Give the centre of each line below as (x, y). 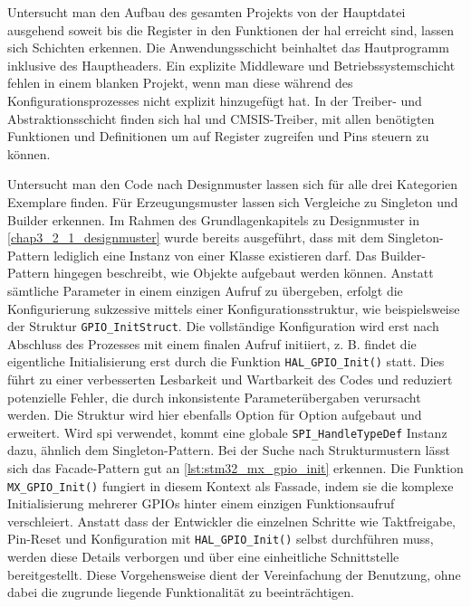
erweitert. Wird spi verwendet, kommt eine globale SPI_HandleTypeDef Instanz (227, 432)
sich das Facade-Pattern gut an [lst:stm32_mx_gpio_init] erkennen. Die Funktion (235, 468)
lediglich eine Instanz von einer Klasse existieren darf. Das (215, 255)
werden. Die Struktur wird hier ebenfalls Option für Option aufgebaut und (215, 415)
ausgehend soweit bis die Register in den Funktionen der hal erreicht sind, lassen (231, 29)
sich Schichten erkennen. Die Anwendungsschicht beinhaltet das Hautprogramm (228, 47)
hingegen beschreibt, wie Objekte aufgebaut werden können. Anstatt (244, 273)
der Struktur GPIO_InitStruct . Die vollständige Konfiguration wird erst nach (223, 326)
